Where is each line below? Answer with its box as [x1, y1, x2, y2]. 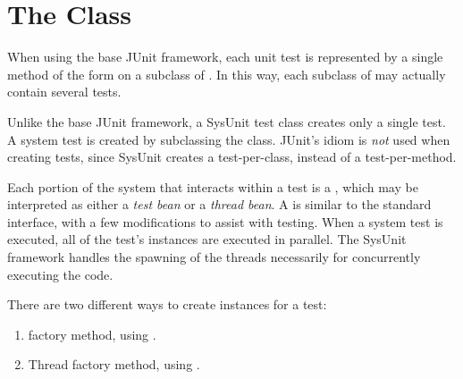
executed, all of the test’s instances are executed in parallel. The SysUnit [7, 230, 407, 248]
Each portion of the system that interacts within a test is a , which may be [7, 177, 418, 196]
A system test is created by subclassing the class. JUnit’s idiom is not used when [7, 130, 450, 148]
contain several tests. [7, 82, 122, 101]
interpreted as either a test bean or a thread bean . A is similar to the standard [7, 195, 432, 214]
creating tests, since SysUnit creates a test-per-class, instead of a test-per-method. [7, 147, 457, 166]
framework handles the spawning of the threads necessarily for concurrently [7, 248, 421, 266]
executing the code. [7, 265, 114, 283]
